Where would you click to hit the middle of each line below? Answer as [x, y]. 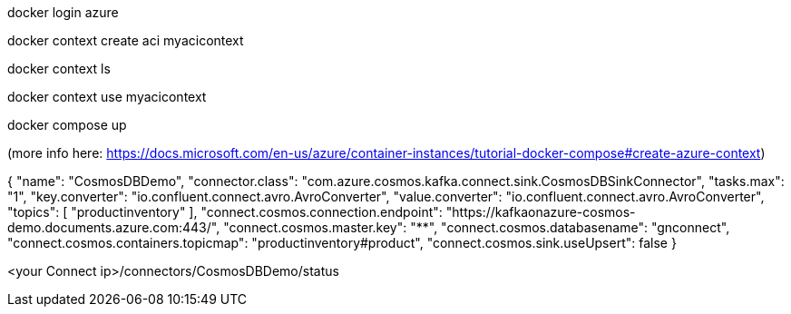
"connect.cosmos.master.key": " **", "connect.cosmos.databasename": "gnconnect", [477, 227]
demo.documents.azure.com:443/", [114, 227]
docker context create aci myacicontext [126, 40]
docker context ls [59, 69]
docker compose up [67, 125]
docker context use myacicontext [107, 97]
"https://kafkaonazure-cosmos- [541, 212]
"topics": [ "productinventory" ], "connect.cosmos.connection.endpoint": [225, 212]
